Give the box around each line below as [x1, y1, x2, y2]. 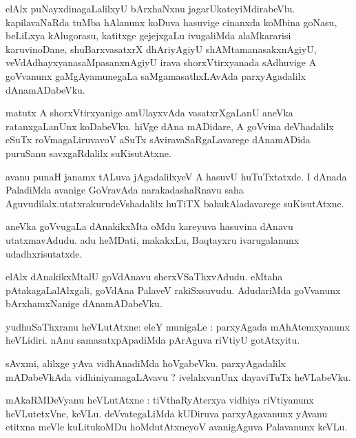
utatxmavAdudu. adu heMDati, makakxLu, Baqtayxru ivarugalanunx [6, 232, 300, 247]
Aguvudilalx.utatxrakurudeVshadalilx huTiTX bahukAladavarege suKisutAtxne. [6, 196, 344, 210]
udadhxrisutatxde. [6, 246, 83, 260]
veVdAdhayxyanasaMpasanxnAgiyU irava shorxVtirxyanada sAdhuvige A [6, 55, 317, 70]
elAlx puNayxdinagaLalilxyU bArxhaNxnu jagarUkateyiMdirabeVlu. [6, 1, 295, 15]
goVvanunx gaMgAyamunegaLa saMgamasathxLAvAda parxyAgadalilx [6, 68, 306, 83]
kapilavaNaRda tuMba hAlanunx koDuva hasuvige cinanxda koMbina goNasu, [6, 14, 337, 29]
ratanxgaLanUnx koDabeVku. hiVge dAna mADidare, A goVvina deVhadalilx [6, 118, 334, 133]
